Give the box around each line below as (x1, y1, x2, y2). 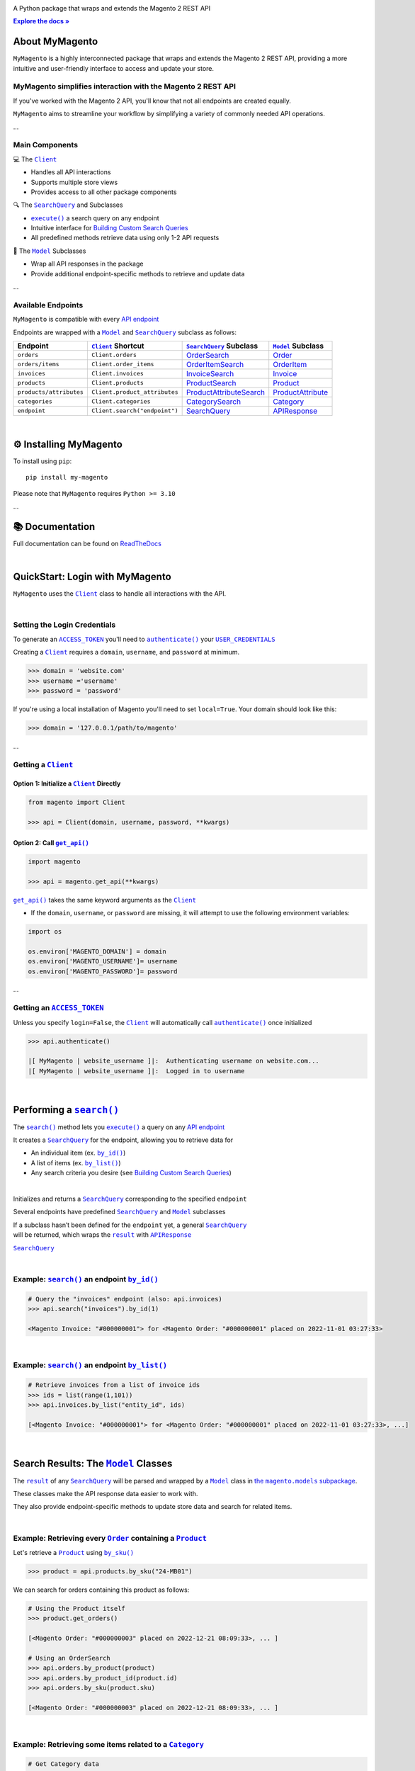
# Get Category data (28, 1760, 99, 1768)
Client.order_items (91, 361, 154, 368)
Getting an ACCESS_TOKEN (13, 1003, 104, 1013)
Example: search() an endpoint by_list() (13, 1360, 168, 1370)
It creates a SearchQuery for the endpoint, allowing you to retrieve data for (13, 1136, 234, 1144)
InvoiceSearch (186, 368, 234, 378)
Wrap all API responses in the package (30, 259, 144, 268)
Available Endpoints (13, 300, 84, 310)
